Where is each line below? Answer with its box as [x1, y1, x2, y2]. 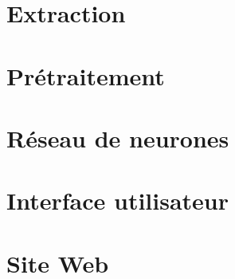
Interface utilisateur [6, 184, 229, 217]
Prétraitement [6, 59, 165, 92]
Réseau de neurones [6, 121, 229, 154]
